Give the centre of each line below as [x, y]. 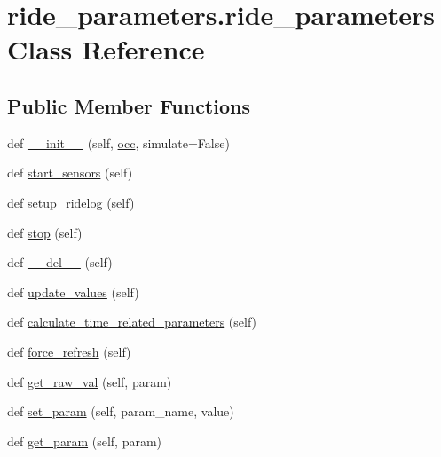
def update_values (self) [73, 292]
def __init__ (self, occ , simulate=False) [118, 142]
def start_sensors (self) [70, 173]
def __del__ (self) [60, 262]
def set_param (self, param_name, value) [121, 411]
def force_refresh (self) [69, 351]
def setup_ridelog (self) [71, 202]
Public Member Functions [129, 105]
